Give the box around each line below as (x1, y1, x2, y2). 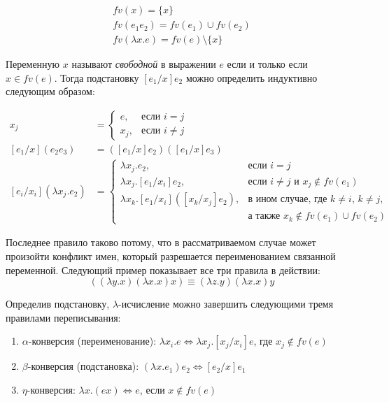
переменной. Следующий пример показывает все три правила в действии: (6, 262, 320, 277)
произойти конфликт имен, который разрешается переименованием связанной (6, 249, 336, 264)
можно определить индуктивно (185, 70, 318, 85)
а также (248, 211, 281, 222)
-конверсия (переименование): (28, 333, 157, 348)
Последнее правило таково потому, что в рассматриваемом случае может (6, 235, 316, 250)
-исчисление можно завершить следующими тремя (118, 296, 334, 311)
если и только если (227, 57, 308, 71)
